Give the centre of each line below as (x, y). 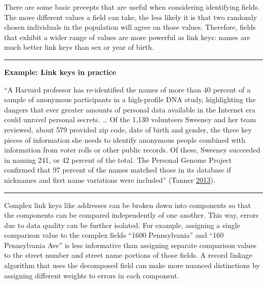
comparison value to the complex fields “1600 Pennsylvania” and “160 (114, 235)
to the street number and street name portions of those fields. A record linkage (128, 255)
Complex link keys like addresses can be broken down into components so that (128, 205)
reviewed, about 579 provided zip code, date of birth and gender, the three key (128, 129)
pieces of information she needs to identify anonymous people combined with (125, 139)
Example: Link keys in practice (60, 72)
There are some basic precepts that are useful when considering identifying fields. (132, 7)
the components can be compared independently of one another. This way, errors (131, 215)
